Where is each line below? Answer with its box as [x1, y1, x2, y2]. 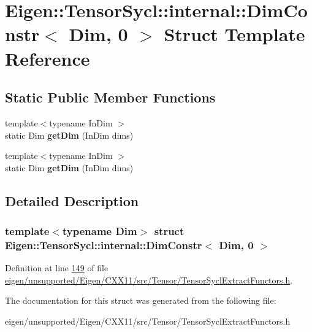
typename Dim [62, 223, 137, 239]
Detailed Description [5, 191, 139, 210]
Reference [5, 45, 90, 71]
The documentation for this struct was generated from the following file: [5, 294, 276, 307]
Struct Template [164, 21, 305, 47]
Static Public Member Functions [5, 88, 216, 107]
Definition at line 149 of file [5, 261, 108, 274]
